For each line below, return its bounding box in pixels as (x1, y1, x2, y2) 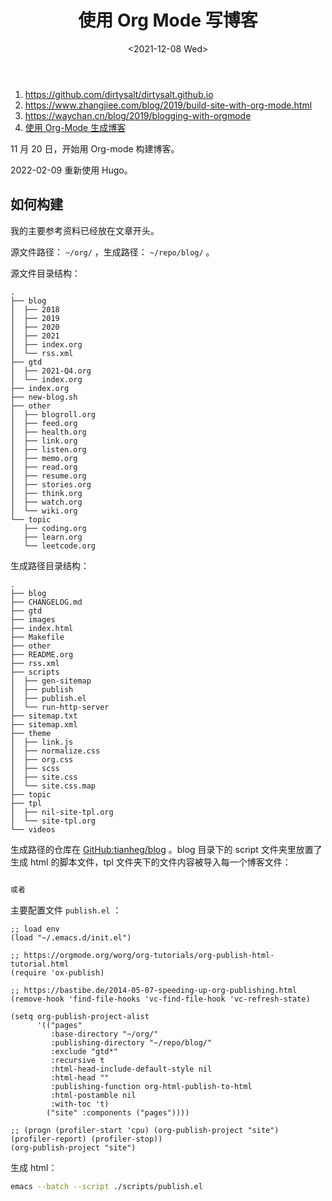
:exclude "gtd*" (50, 1046, 118, 1056)
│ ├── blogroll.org (10, 409, 97, 420)
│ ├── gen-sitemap (10, 676, 92, 686)
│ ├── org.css (10, 754, 74, 765)
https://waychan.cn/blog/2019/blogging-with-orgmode (24, 109, 252, 121)
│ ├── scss (10, 763, 60, 773)
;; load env (10, 924, 60, 934)
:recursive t (50, 1055, 105, 1065)
